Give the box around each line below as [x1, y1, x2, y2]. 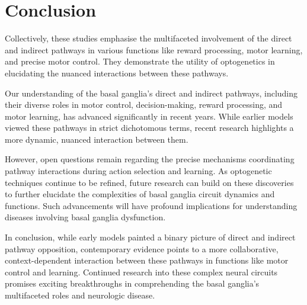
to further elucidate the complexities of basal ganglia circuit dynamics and [5, 188, 275, 200]
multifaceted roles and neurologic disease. [5, 289, 155, 301]
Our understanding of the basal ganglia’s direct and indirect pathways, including [5, 86, 298, 99]
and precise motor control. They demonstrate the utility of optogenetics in [5, 55, 275, 68]
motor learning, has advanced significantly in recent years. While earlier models [5, 110, 293, 122]
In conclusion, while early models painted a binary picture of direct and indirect [5, 231, 296, 243]
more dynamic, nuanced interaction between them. [5, 133, 188, 145]
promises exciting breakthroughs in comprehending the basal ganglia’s [5, 277, 260, 290]
